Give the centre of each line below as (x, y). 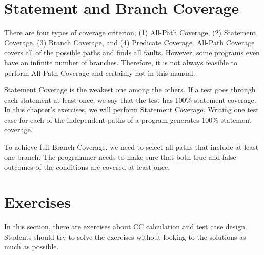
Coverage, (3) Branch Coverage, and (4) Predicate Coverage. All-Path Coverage (129, 42)
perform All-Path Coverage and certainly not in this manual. (100, 72)
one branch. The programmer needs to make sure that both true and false (120, 157)
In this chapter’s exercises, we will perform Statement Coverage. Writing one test (131, 110)
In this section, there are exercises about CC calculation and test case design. (126, 226)
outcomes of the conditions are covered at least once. (87, 167)
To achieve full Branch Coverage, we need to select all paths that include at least (131, 147)
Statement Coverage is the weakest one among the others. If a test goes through (130, 90)
